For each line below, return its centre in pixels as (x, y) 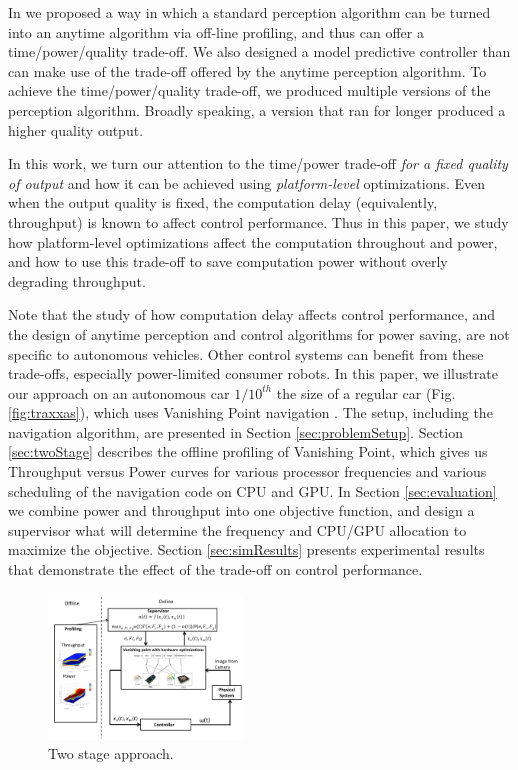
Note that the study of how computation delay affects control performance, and (252, 314)
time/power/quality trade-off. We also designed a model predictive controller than (259, 51)
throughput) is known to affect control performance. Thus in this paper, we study (258, 221)
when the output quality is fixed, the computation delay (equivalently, (223, 202)
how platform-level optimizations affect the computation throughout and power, (253, 241)
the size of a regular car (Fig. (366, 392)
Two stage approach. (111, 753)
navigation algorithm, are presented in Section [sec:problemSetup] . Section (235, 431)
